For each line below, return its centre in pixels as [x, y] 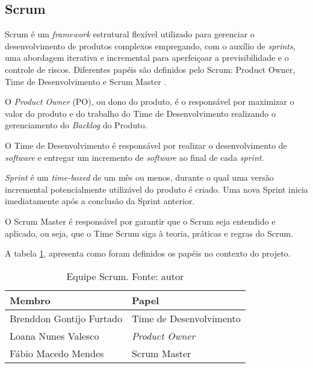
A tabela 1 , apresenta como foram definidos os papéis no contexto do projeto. [148, 253]
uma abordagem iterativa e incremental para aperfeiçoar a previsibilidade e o [147, 58]
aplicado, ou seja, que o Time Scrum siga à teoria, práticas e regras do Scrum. [149, 233]
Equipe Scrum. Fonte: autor [125, 276]
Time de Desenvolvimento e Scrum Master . [86, 81]
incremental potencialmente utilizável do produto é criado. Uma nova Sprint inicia [156, 189]
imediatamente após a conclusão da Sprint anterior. [100, 201]
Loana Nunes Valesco [54, 335]
